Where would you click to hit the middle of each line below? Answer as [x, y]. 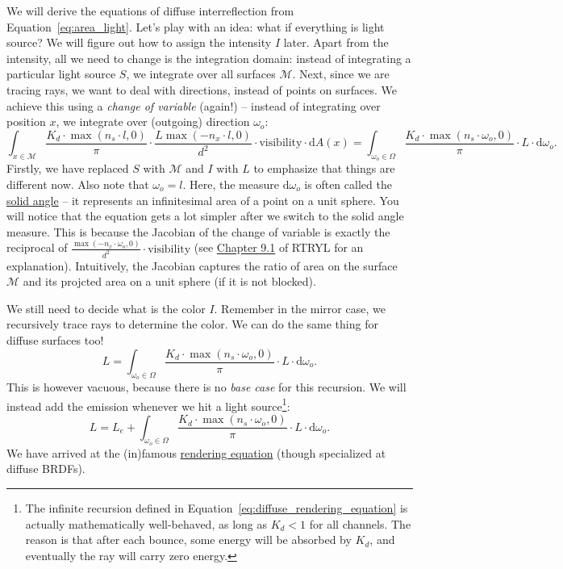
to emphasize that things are [324, 168]
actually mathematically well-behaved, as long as [146, 523]
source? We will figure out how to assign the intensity [139, 42]
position [26, 121]
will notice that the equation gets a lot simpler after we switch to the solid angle [205, 216]
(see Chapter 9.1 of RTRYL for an [279, 247]
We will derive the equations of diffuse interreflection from [150, 10]
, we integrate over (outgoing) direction [153, 121]
